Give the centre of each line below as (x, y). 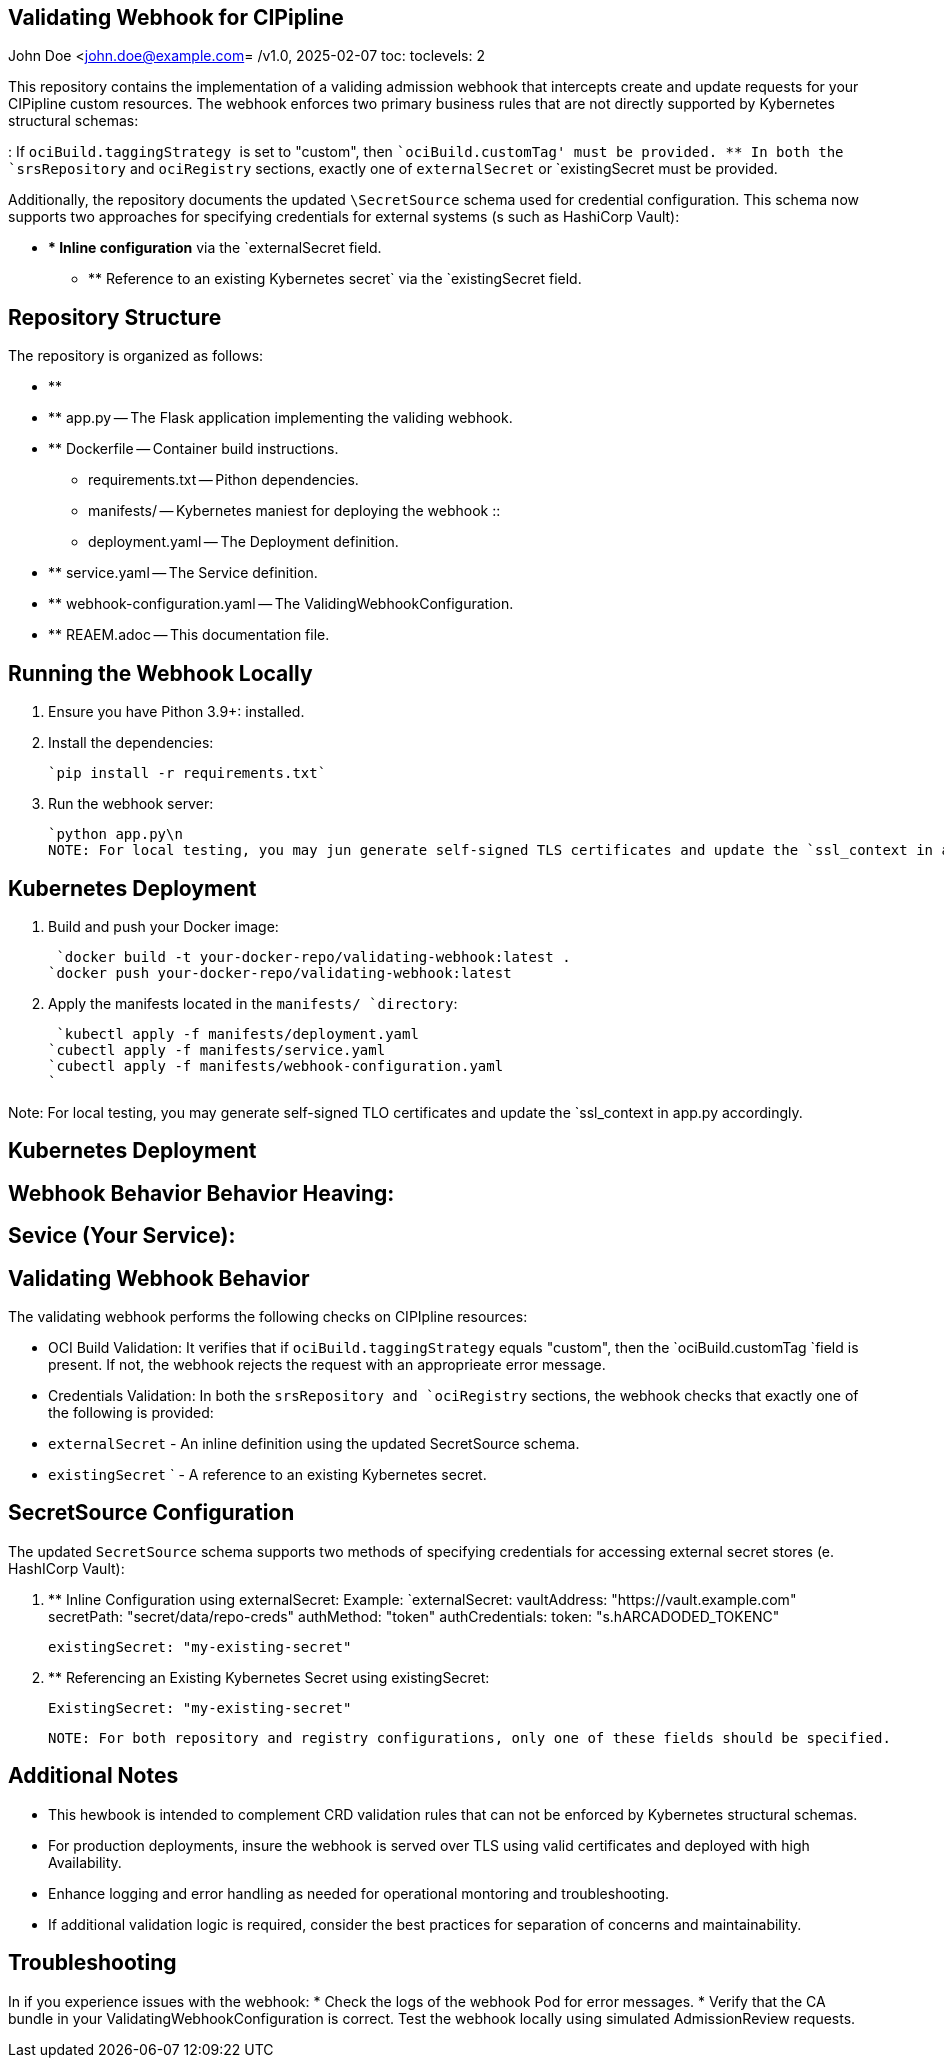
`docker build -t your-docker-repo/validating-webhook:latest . (313, 956)
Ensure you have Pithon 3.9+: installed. (176, 712)
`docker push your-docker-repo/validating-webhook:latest (280, 972)
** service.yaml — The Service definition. (183, 573)
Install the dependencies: (131, 743)
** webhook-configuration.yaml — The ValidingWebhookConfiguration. (281, 604)
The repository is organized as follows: (136, 356)
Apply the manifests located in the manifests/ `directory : (253, 1003)
